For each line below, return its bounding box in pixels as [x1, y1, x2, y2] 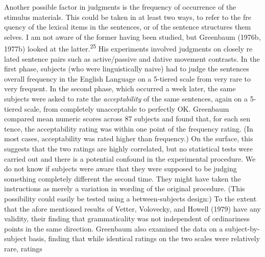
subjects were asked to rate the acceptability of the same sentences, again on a [4, 93, 248, 104]
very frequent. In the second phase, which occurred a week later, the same [4, 83, 236, 94]
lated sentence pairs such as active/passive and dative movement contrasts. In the [4, 53, 260, 64]
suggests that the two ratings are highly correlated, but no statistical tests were [4, 143, 253, 153]
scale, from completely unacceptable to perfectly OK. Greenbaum [24, 103, 229, 114]
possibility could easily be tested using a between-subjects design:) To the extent [4, 193, 257, 203]
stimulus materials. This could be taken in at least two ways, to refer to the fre [4, 11, 251, 22]
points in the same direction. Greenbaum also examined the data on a [4, 223, 223, 234]
